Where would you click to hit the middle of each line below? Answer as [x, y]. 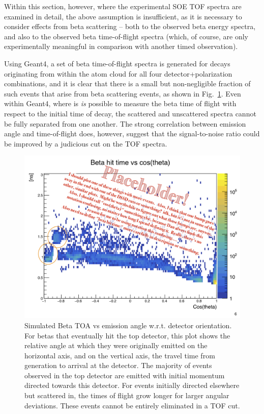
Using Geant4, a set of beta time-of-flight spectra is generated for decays [117, 63]
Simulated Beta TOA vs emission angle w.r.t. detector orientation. [128, 325]
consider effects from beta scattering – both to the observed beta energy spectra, [130, 26]
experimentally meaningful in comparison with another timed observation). [121, 46]
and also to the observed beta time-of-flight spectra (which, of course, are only [126, 36]
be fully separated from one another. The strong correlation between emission [125, 123]
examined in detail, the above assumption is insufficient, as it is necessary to [123, 16]
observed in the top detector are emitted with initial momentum [125, 375]
